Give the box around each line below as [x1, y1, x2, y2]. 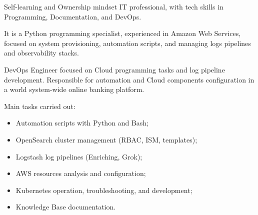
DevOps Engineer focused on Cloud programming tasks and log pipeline [4, 64, 225, 74]
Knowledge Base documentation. [15, 201, 116, 212]
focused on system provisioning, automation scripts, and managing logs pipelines [4, 37, 251, 48]
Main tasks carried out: [4, 100, 75, 111]
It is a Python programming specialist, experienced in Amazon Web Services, [4, 28, 241, 38]
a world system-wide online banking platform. [4, 84, 144, 94]
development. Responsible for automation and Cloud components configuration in [4, 74, 254, 84]
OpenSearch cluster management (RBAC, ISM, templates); [15, 134, 197, 144]
